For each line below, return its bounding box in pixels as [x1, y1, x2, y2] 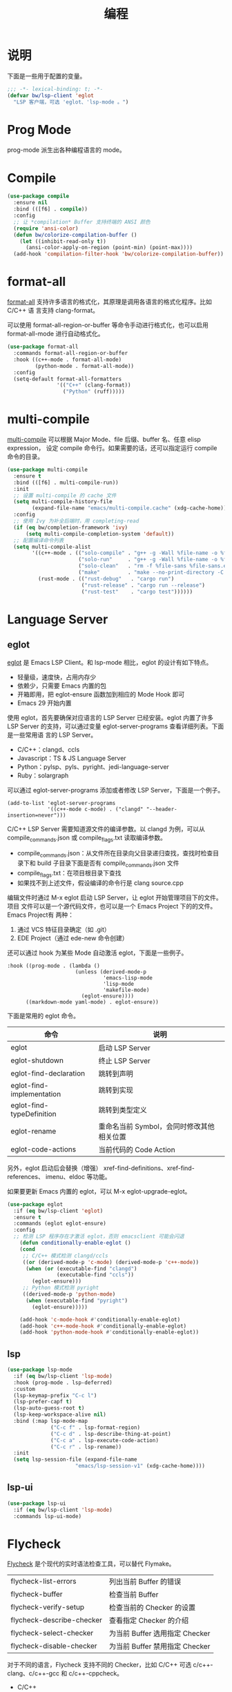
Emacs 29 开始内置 [17, 699, 72, 707]
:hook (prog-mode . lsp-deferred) [13, 1379, 113, 1386]
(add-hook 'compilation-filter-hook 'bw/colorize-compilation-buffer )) [13, 251, 224, 257]
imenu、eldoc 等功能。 [46, 1172, 111, 1180]
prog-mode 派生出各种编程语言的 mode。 [7, 146, 126, 154]
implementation [10, 1089, 61, 1098]
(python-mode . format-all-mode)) [35, 362, 135, 369]
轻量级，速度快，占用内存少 [17, 672, 97, 681]
